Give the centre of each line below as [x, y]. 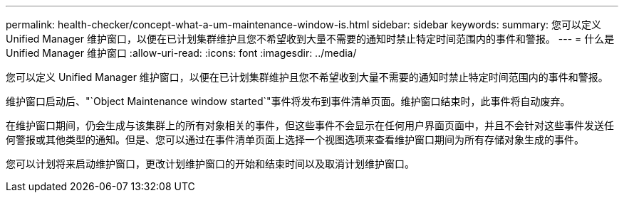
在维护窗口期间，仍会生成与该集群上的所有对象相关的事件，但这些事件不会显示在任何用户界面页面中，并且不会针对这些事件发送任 [310, 125]
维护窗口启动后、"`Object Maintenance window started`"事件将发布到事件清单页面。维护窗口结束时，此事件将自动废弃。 [288, 101]
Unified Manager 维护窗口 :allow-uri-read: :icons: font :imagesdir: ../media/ [181, 53]
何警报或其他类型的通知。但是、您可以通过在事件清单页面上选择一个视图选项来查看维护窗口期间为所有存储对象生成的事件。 [295, 139]
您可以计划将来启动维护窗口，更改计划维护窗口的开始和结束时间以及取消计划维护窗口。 [210, 164]
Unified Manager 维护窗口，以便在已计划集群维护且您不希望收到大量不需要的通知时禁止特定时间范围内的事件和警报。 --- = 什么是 [310, 39]
